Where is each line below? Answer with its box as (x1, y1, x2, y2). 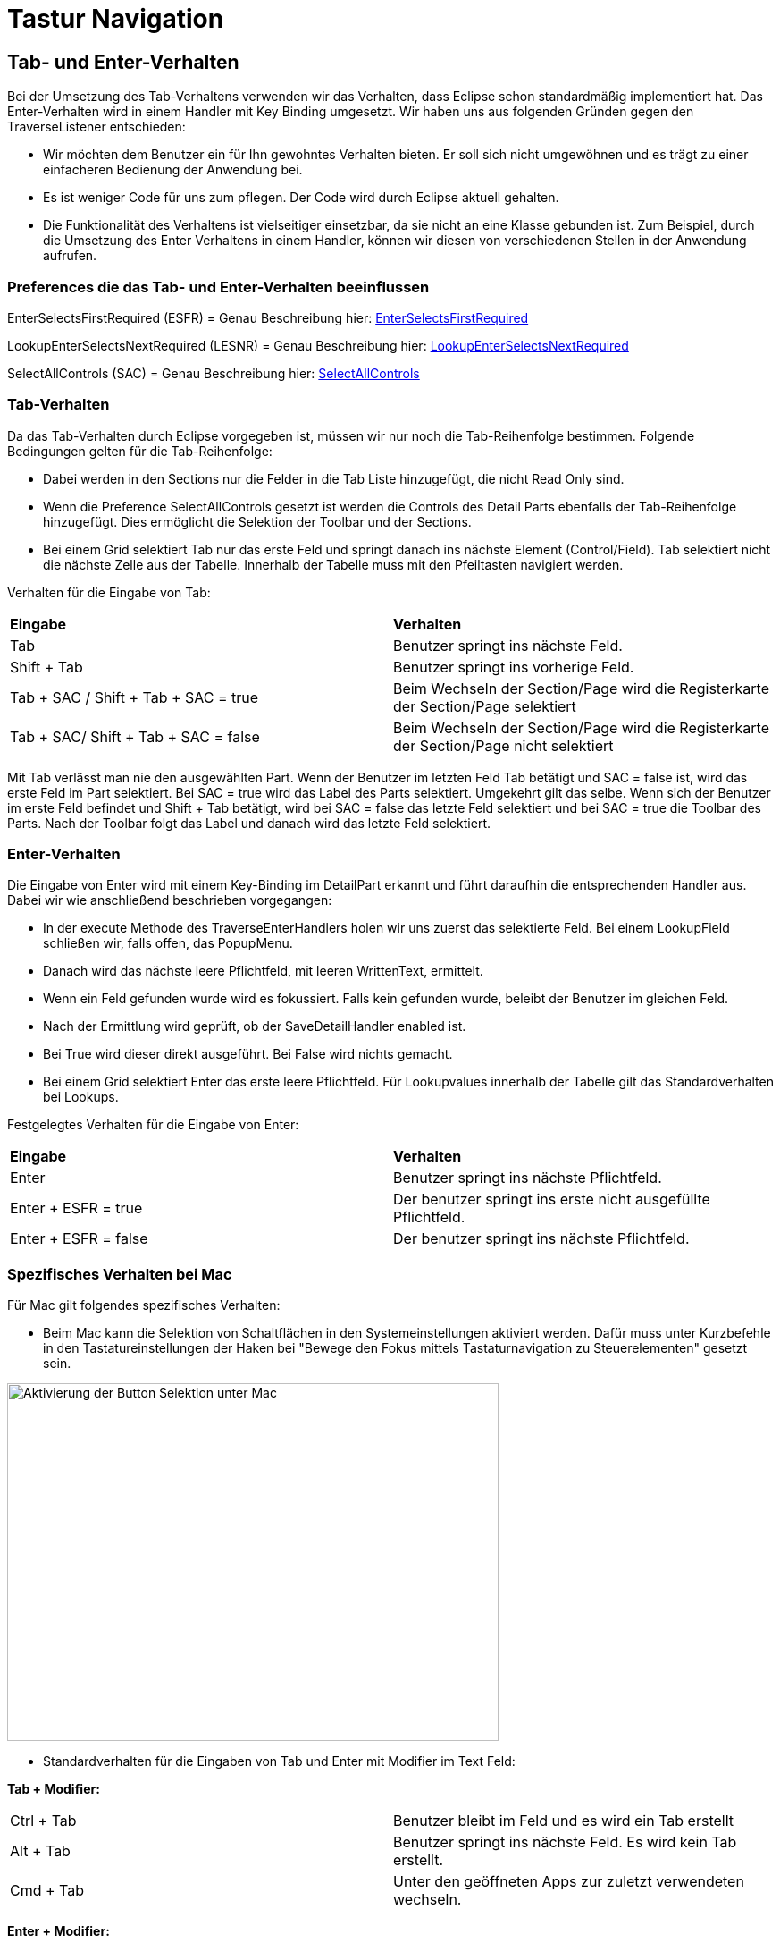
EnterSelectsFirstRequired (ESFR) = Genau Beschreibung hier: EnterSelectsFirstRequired (7, 309, 529, 325)
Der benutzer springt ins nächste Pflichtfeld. (393, 1229, 690, 1248)
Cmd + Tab (10, 1881, 85, 1900)
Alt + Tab (10, 1842, 71, 1861)
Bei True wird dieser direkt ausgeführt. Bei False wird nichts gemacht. (43, 1046, 453, 1062)
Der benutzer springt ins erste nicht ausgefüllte (393, 1190, 710, 1209)
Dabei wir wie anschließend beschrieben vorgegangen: (7, 892, 332, 908)
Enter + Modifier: (7, 1923, 110, 1939)
